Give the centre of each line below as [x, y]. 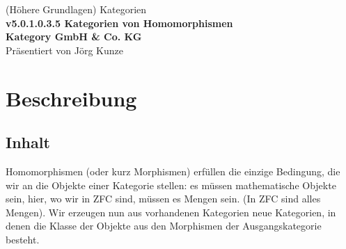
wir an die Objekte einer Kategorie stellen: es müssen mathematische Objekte [171, 185]
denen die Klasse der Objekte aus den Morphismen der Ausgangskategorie [164, 226]
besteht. [23, 239]
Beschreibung [71, 98]
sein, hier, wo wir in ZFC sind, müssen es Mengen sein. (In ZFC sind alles [163, 199]
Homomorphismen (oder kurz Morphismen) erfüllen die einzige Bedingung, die [173, 171]
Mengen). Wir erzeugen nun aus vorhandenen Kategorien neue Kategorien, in [171, 212]
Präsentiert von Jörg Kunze [64, 50]
